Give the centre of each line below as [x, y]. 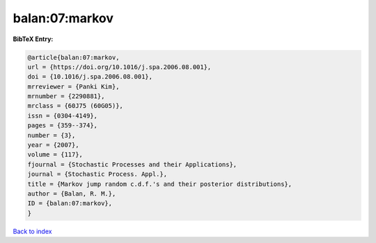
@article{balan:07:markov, [73, 57]
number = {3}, [52, 135]
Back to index [32, 231]
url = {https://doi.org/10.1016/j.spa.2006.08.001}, [119, 67]
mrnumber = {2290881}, [66, 96]
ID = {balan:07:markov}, [70, 203]
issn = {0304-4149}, [62, 116]
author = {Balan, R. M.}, [72, 194]
